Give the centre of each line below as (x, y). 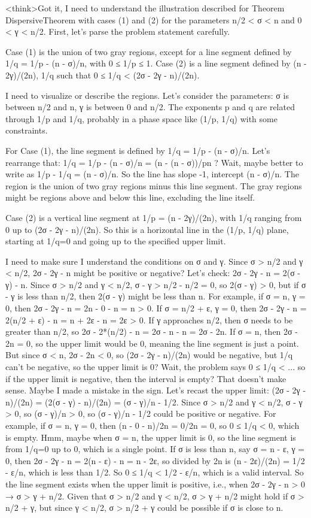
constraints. (27, 130)
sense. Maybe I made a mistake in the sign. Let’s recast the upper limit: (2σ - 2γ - (156, 390)
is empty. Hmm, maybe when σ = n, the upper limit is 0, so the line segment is (151, 437)
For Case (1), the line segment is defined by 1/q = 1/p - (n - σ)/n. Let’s (138, 150)
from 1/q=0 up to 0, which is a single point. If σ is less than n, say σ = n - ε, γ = (155, 449)
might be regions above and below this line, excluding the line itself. (130, 197)
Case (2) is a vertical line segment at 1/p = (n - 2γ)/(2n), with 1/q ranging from (154, 217)
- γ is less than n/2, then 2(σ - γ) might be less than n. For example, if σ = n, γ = (155, 296)
